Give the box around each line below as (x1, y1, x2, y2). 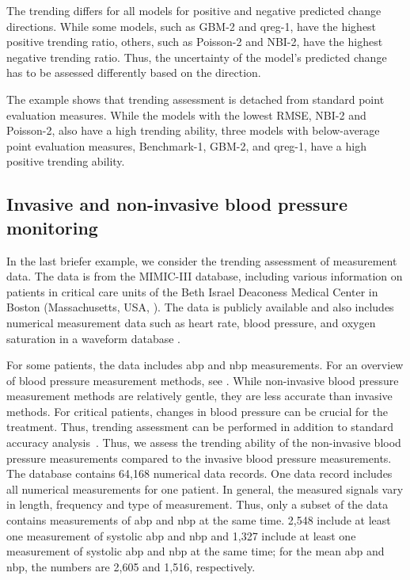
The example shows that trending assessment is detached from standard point (6, 90, 385, 107)
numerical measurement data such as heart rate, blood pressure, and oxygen (6, 314, 376, 330)
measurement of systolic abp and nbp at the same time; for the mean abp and (6, 543, 385, 559)
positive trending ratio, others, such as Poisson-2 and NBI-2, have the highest (6, 33, 383, 50)
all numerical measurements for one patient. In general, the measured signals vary (6, 480, 404, 497)
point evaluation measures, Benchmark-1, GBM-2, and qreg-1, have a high (6, 137, 366, 154)
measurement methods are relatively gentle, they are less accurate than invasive (6, 387, 393, 404)
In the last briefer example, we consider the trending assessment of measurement (6, 252, 397, 269)
